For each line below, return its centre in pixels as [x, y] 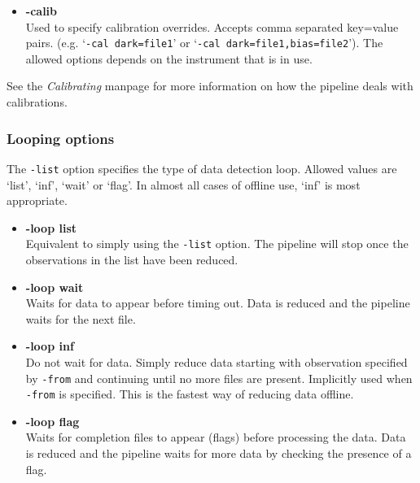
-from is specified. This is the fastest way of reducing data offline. [190, 394]
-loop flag [52, 421]
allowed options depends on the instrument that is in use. [169, 58]
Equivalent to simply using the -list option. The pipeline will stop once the [217, 244]
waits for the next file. [81, 318]
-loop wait [55, 287]
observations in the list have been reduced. [132, 259]
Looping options [61, 138]
